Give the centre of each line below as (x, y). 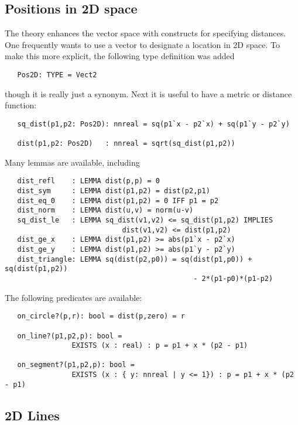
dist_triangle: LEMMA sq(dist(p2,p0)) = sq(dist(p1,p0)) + (135, 259)
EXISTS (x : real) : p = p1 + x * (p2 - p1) (160, 346)
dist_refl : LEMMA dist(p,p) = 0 (88, 181)
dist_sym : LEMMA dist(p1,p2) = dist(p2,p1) (114, 191)
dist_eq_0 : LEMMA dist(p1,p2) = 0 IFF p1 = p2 (118, 200)
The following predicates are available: (73, 297)
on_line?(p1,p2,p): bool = (70, 336)
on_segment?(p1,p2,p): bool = (76, 365)
